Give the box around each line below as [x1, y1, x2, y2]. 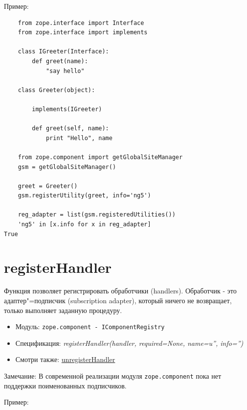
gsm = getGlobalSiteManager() [18, 163, 116, 170]
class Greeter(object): [18, 86, 95, 94]
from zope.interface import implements [18, 29, 148, 36]
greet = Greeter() [18, 182, 78, 190]
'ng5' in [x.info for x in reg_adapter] [18, 221, 151, 228]
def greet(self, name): [32, 125, 109, 132]
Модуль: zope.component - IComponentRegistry [15, 321, 165, 332]
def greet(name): [32, 57, 88, 65]
